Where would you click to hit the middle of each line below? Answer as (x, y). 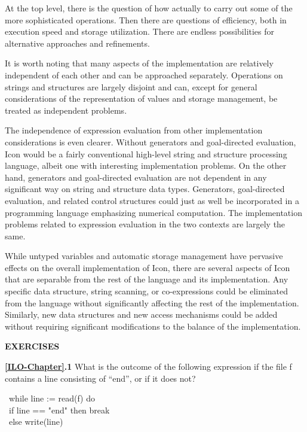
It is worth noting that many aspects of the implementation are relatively (139, 63)
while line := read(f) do (52, 398)
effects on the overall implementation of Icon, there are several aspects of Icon (148, 267)
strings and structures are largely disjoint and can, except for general (131, 86)
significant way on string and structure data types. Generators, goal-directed (145, 189)
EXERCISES (32, 346)
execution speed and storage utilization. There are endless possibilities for (140, 31)
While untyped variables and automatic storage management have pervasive (144, 256)
